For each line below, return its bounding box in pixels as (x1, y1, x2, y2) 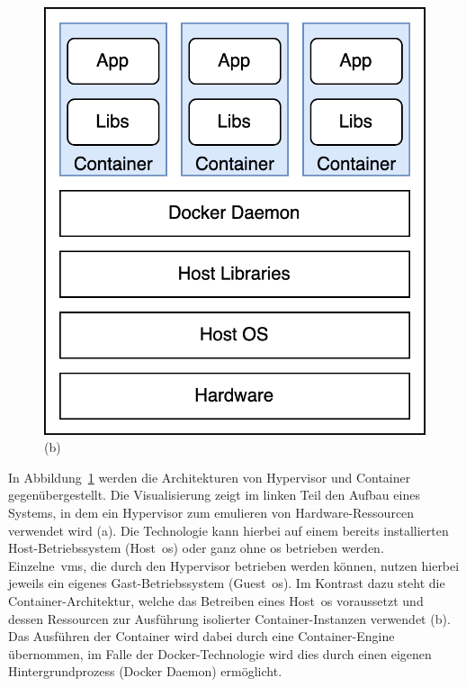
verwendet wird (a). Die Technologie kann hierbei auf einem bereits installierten (8, 520, 449, 539)
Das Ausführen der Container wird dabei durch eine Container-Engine (8, 627, 395, 646)
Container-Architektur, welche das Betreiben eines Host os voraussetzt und (8, 592, 424, 610)
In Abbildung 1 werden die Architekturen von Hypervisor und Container (8, 467, 411, 486)
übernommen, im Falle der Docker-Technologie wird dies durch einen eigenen (8, 644, 432, 663)
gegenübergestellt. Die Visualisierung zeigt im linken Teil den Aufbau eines (8, 485, 420, 504)
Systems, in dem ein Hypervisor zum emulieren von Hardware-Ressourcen (8, 503, 415, 522)
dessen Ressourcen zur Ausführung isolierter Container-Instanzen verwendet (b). (8, 609, 451, 628)
